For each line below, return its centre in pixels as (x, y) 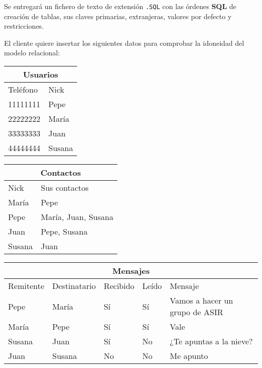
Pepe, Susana (64, 232)
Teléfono (23, 90)
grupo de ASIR (196, 312)
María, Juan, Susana (77, 217)
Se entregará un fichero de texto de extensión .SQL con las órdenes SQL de (120, 6)
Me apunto (189, 356)
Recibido (119, 286)
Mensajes (131, 271)
